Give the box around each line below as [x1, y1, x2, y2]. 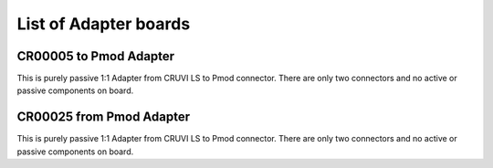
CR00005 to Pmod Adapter [16, 48, 175, 64]
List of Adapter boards [16, 14, 191, 34]
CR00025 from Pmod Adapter [16, 110, 191, 125]
